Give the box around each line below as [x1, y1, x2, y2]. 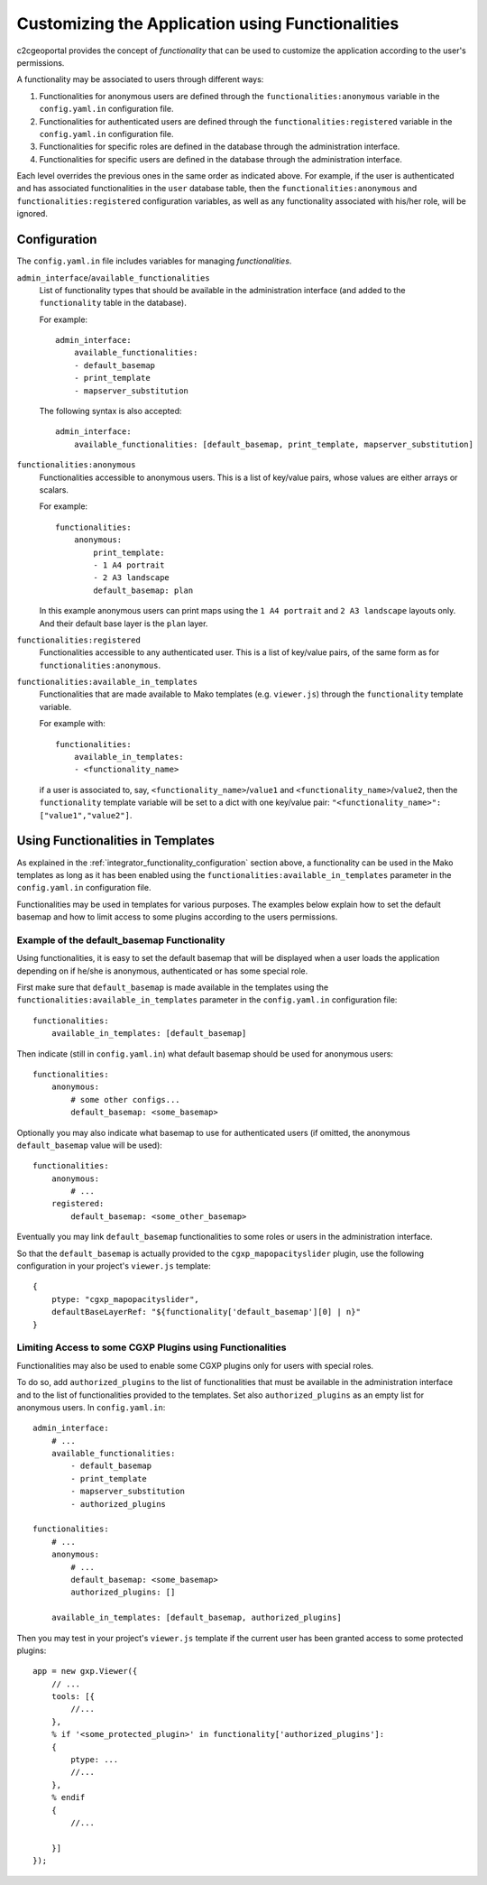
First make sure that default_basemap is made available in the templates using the [16, 982, 329, 993]
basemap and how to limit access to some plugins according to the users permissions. [16, 911, 338, 922]
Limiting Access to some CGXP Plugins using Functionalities [16, 1341, 287, 1354]
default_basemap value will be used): [16, 1140, 162, 1150]
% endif [51, 1792, 86, 1803]
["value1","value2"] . [39, 809, 133, 820]
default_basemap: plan [93, 585, 194, 596]
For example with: [39, 718, 106, 729]
